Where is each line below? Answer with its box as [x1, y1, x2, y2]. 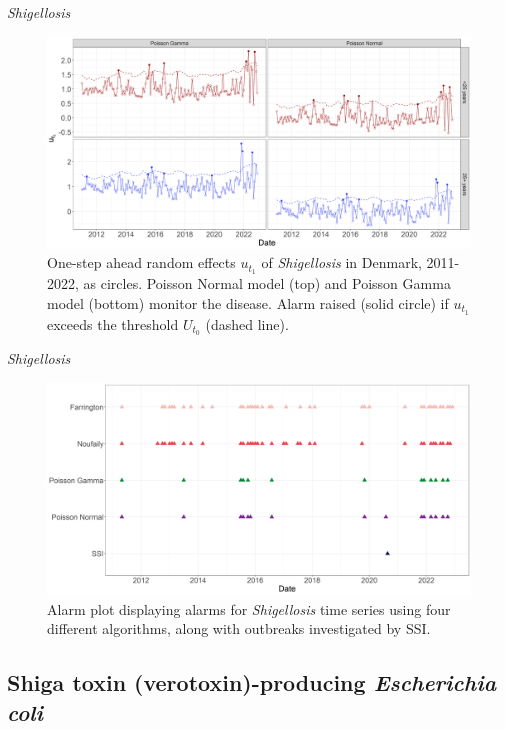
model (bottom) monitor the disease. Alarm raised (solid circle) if [47, 292, 449, 313]
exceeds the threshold [47, 313, 179, 334]
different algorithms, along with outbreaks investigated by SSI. [47, 618, 431, 639]
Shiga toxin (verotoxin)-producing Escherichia [7, 667, 497, 698]
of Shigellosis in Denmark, [261, 252, 422, 273]
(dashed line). [205, 313, 289, 334]
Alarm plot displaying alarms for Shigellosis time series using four [47, 598, 451, 619]
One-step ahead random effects [47, 252, 236, 273]
